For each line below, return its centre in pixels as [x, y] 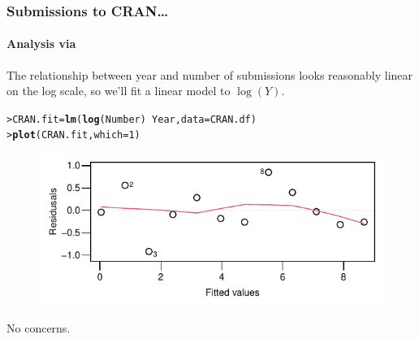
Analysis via [41, 43]
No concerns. [39, 327]
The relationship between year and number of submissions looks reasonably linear [210, 74]
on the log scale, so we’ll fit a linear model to [119, 91]
